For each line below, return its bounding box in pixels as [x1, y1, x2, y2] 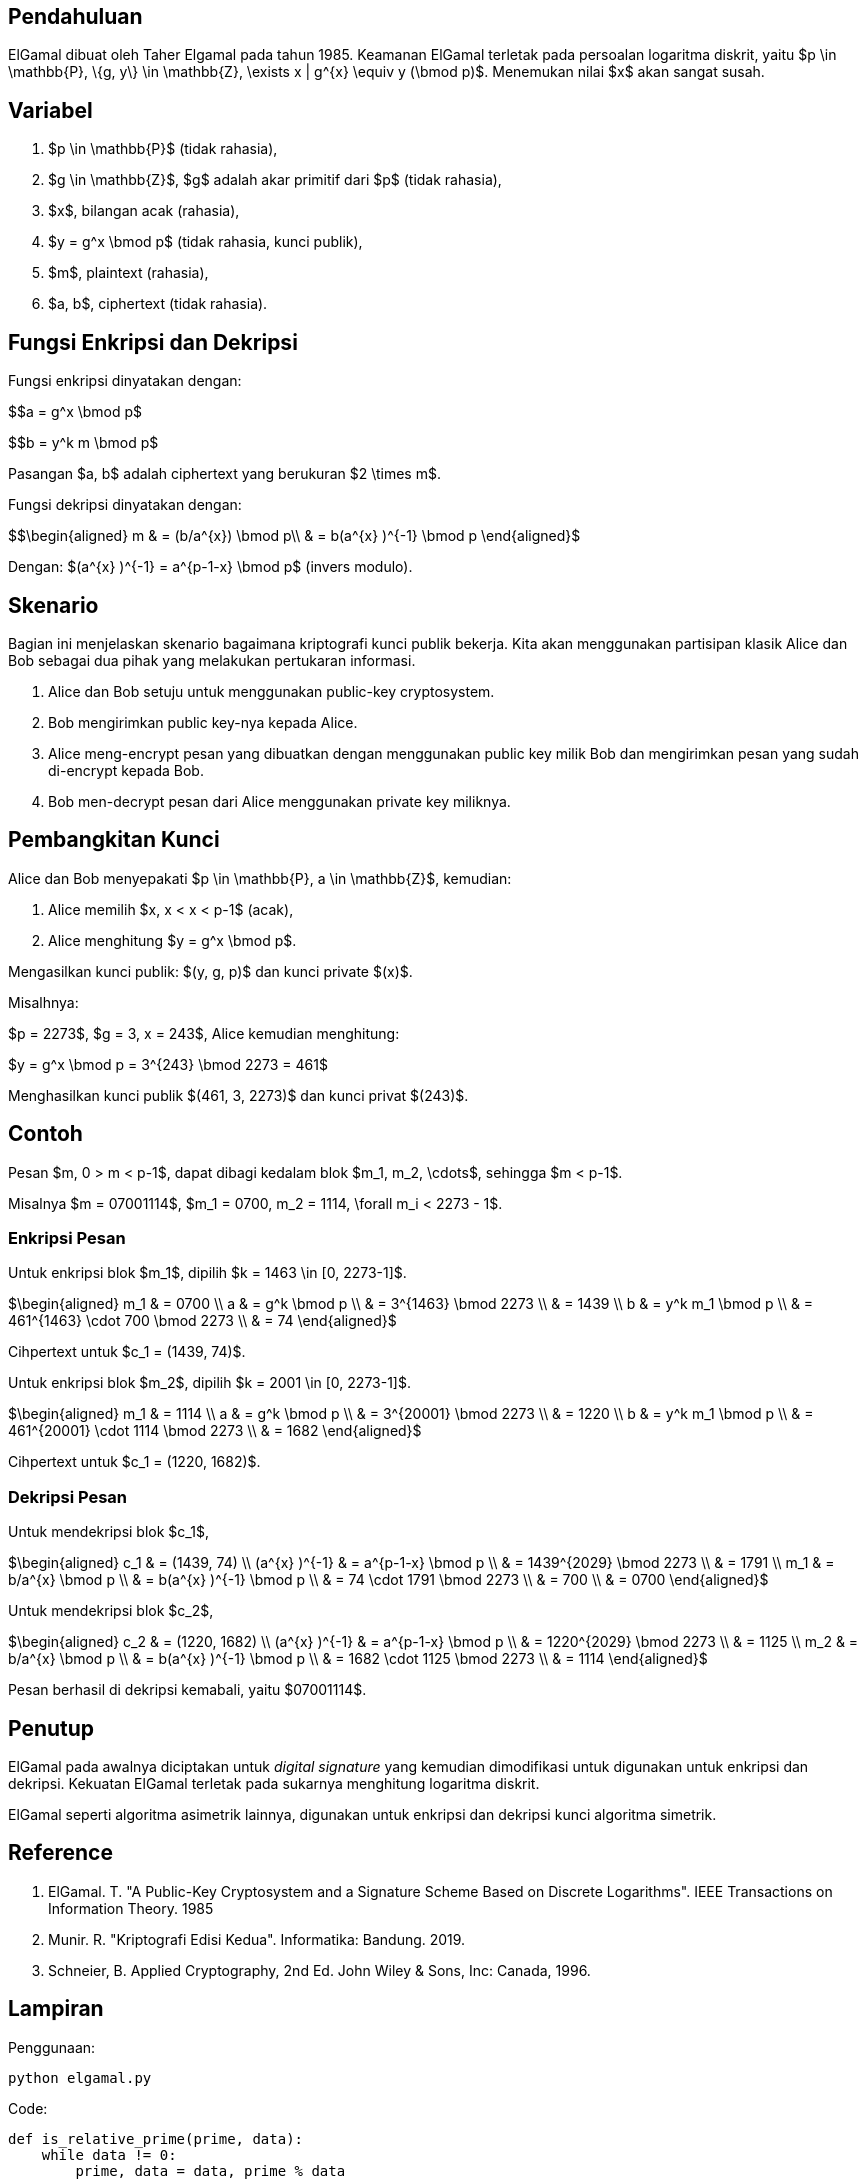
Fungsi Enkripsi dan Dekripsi [8, 329, 298, 355]
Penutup [8, 1715, 95, 1741]
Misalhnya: [8, 993, 79, 1011]
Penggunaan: [8, 2038, 96, 2056]
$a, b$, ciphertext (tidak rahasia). [48, 295, 268, 313]
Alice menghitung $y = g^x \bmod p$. [48, 931, 297, 949]
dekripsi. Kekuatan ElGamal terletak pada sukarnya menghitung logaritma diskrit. [8, 1774, 540, 1792]
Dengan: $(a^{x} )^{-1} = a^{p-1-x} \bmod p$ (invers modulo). [8, 558, 413, 576]
